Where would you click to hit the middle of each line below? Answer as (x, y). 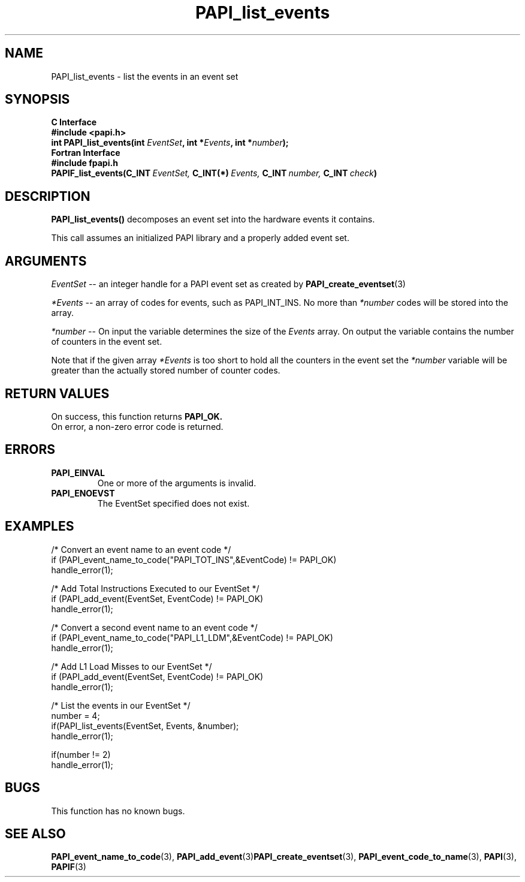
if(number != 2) (81, 754)
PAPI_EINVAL (78, 472)
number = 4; (76, 715)
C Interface (74, 122)
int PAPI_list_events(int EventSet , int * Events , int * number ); (170, 143)
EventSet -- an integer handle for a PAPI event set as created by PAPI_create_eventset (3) (228, 284)
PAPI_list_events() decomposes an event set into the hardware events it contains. (213, 219)
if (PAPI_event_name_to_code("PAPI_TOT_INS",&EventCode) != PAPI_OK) (194, 559)
